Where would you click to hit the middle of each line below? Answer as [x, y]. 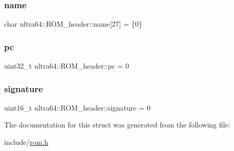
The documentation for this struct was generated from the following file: [117, 125]
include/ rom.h [26, 142]
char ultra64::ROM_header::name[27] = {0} [73, 24]
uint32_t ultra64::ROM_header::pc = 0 [67, 66]
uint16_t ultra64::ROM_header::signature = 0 [77, 107]
